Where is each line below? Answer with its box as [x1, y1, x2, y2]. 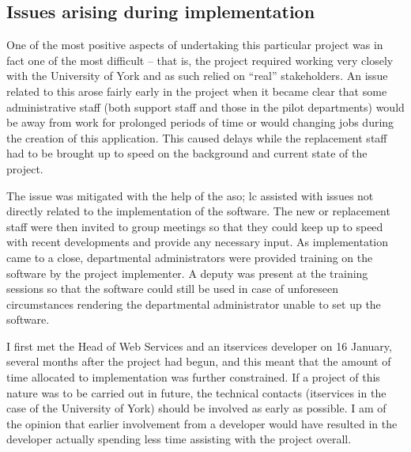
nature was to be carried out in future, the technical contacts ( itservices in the [6, 384, 386, 401]
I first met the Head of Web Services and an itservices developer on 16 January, [6, 337, 392, 354]
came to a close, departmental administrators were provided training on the [6, 249, 373, 265]
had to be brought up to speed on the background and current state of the [6, 145, 368, 161]
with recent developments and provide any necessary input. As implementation [6, 234, 389, 250]
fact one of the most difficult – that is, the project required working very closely [6, 51, 394, 68]
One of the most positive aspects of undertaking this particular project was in [6, 36, 383, 53]
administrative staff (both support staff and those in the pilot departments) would [6, 98, 405, 115]
